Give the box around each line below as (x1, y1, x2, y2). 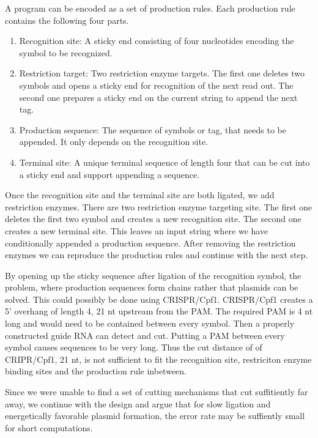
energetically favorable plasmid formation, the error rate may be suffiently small (5, 409, 305, 422)
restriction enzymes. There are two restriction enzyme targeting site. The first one (5, 200, 312, 213)
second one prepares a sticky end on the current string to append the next (19, 91, 298, 103)
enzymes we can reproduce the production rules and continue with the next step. (5, 248, 308, 261)
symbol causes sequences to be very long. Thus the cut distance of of (5, 341, 262, 354)
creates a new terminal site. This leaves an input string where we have (5, 224, 268, 237)
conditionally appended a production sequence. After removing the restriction (5, 236, 296, 249)
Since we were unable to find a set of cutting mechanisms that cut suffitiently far (5, 385, 308, 398)
